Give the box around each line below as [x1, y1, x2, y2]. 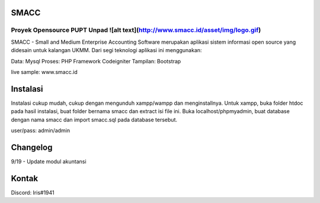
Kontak [11, 173, 39, 183]
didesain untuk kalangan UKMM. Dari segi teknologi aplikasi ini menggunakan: [11, 47, 202, 54]
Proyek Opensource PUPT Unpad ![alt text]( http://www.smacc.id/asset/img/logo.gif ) [11, 26, 261, 34]
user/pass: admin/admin [11, 127, 71, 134]
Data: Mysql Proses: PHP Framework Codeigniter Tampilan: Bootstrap [11, 57, 181, 65]
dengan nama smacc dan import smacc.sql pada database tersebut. [11, 116, 178, 123]
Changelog [11, 142, 53, 152]
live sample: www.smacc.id [11, 68, 78, 75]
